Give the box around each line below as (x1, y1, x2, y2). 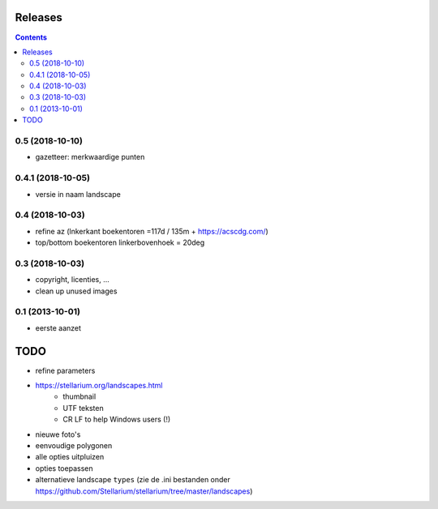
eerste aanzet (35, 323, 81, 332)
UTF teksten (62, 403, 105, 413)
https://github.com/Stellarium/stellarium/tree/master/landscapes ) (35, 486, 253, 496)
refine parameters (35, 366, 96, 375)
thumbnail (62, 391, 97, 401)
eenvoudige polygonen (35, 440, 113, 450)
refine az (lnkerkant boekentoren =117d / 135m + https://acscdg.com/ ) (35, 226, 269, 236)
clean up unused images (35, 286, 118, 296)
